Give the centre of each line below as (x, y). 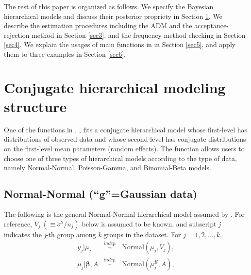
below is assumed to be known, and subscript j (151, 223)
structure (35, 106)
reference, (18, 223)
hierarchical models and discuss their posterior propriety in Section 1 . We (113, 16)
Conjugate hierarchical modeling (115, 87)
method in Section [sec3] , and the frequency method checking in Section (139, 35)
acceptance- (211, 25)
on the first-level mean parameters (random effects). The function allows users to (124, 149)
